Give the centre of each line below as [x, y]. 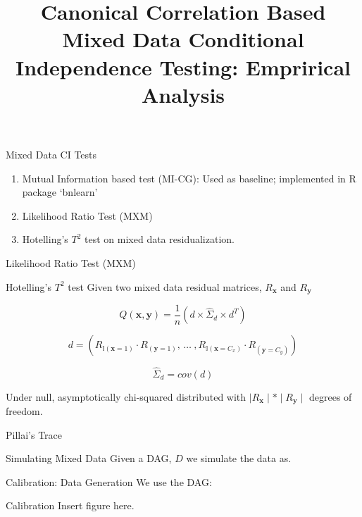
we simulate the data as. [239, 458]
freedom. [24, 411]
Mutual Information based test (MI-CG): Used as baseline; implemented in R [189, 178]
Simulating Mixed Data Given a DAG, [89, 458]
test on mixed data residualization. [160, 239]
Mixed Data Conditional [183, 39]
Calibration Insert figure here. [70, 505]
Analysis [183, 94]
